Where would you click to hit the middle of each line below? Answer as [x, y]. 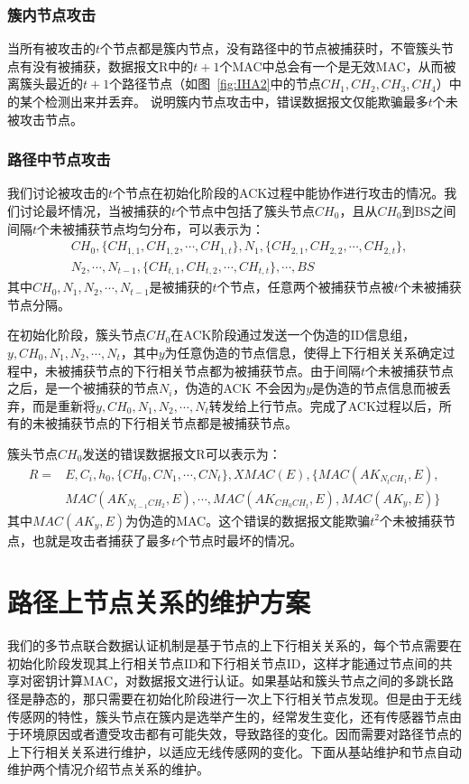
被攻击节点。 [45, 119]
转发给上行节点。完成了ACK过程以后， [324, 405]
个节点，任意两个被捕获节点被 [305, 287]
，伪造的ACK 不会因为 [239, 388]
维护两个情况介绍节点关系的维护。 [108, 769]
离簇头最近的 [45, 84]
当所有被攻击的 [51, 48]
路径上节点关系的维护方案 [159, 602]
